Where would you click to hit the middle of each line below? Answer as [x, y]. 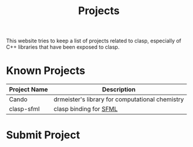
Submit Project [43, 135]
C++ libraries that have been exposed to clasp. [63, 47]
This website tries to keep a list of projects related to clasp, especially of [94, 41]
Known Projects [46, 71]
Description [119, 89]
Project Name [29, 89]
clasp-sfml [24, 109]
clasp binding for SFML [86, 109]
